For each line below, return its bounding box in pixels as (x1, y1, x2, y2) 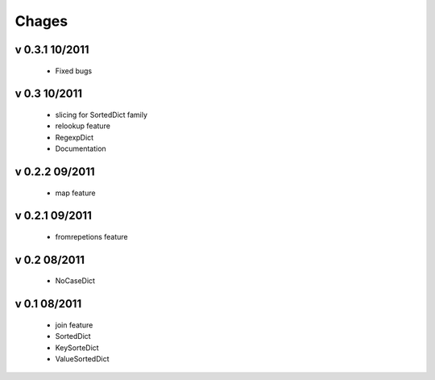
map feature (55, 188, 96, 198)
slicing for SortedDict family (55, 110, 148, 119)
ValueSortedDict (55, 353, 110, 363)
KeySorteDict (55, 343, 100, 353)
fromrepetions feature (55, 232, 128, 241)
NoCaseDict (55, 276, 96, 286)
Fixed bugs (55, 65, 93, 76)
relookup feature (55, 121, 110, 131)
